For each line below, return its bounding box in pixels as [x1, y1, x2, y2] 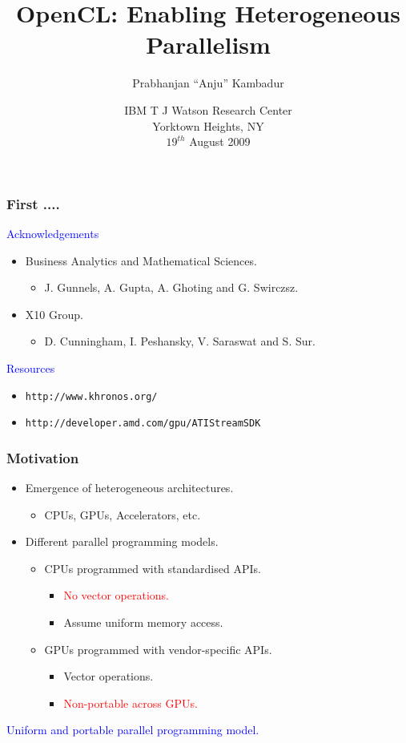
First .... [6, 193, 60, 213]
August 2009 [189, 133, 251, 150]
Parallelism [146, 28, 271, 61]
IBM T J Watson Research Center [124, 101, 292, 118]
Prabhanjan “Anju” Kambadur [132, 75, 284, 91]
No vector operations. [63, 587, 169, 604]
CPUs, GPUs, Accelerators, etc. [44, 506, 201, 523]
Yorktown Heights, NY [152, 117, 264, 134]
